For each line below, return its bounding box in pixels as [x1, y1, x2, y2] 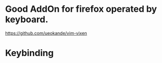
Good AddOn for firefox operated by [5, 3, 157, 15]
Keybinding [5, 48, 54, 59]
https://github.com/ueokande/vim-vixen [5, 30, 87, 36]
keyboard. [5, 14, 48, 25]
